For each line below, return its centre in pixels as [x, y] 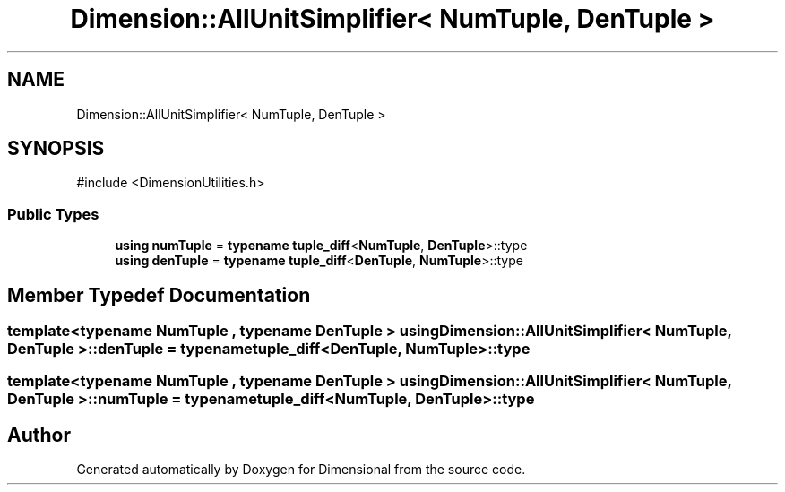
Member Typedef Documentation [159, 295]
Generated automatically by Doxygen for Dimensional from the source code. [301, 470]
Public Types [53, 214]
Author [39, 435]
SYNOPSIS [56, 149]
